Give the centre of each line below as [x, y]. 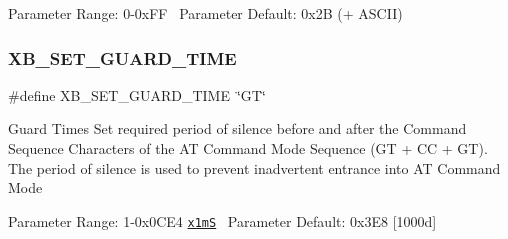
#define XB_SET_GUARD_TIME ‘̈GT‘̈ [137, 94]
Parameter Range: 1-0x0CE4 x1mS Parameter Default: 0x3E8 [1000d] [222, 220]
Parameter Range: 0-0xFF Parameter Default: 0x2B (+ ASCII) [205, 13]
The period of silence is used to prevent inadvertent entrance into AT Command [254, 167]
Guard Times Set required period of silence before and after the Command [237, 128]
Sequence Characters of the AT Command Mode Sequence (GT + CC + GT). [248, 148]
